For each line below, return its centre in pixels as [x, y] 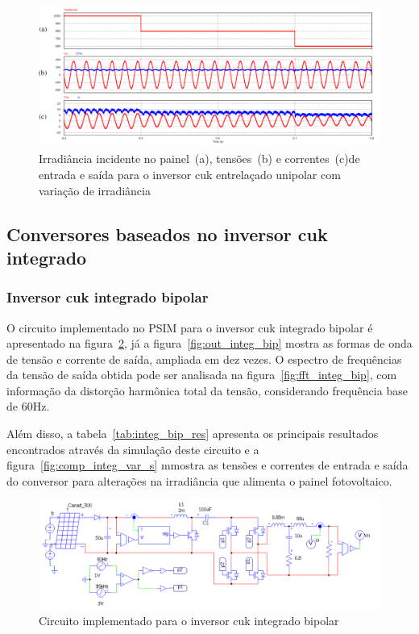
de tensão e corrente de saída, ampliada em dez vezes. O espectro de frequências [204, 359]
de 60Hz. [28, 406]
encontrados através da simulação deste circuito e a [133, 449]
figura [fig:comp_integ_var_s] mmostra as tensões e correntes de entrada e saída [207, 465]
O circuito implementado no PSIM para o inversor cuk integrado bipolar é [190, 327]
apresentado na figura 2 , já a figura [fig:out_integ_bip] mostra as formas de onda [209, 343]
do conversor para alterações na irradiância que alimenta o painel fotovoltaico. [199, 480]
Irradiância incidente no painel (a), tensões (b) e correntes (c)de [199, 158]
